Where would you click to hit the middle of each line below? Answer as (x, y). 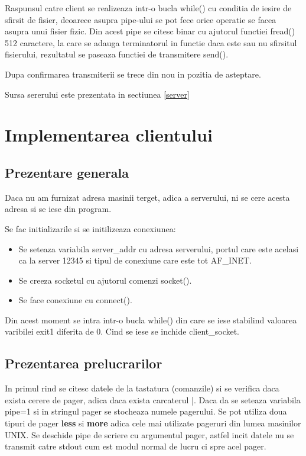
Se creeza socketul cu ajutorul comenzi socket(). (105, 280)
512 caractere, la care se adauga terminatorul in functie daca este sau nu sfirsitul (151, 42)
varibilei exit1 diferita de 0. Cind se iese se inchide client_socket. (122, 331)
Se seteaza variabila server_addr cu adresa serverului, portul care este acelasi (159, 248)
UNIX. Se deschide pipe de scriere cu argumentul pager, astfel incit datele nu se (149, 434)
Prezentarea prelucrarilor (84, 363)
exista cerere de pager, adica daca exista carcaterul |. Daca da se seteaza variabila (153, 399)
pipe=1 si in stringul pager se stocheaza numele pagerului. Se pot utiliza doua (146, 411)
